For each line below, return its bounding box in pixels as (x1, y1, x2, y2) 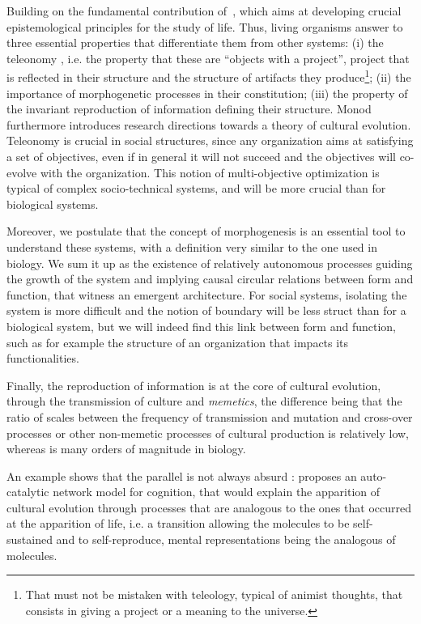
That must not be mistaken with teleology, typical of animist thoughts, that (25, 586, 403, 603)
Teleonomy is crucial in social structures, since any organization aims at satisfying (6, 132, 414, 149)
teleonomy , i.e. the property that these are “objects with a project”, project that (6, 49, 410, 66)
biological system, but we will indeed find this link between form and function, (6, 317, 396, 334)
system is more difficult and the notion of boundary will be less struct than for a (6, 302, 406, 319)
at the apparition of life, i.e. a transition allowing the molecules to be (6, 515, 350, 532)
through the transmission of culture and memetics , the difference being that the (6, 393, 402, 410)
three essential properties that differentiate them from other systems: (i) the (6, 34, 384, 51)
